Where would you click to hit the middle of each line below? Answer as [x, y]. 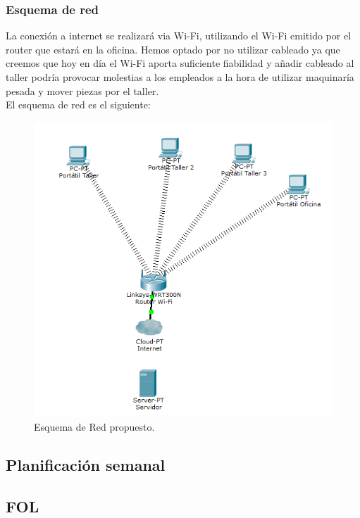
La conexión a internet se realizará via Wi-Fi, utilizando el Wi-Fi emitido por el [179, 36]
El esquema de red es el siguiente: [78, 105]
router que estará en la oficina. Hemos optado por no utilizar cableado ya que [173, 49]
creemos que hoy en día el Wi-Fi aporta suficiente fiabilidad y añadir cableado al [180, 63]
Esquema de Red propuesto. [94, 426]
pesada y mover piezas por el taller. [82, 90]
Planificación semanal [86, 464]
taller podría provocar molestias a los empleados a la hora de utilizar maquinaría [180, 77]
